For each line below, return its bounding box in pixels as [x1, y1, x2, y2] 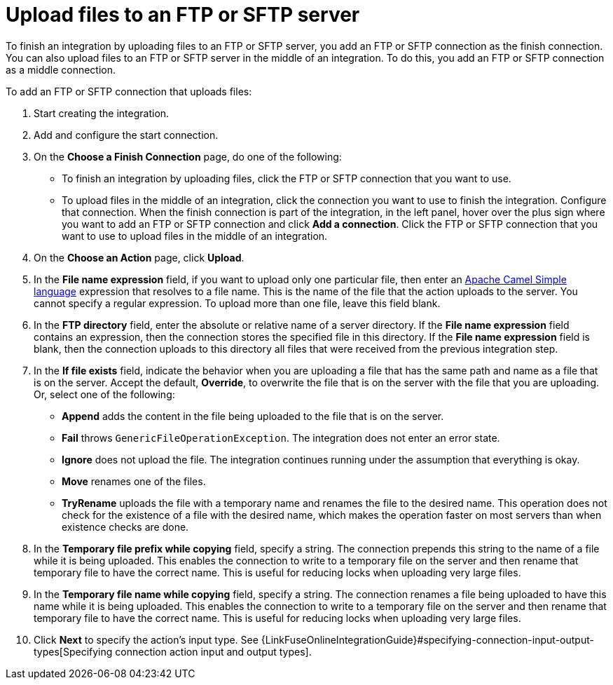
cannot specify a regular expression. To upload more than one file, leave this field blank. [34, 297, 441, 309]
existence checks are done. [62, 520, 189, 533]
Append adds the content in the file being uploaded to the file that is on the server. [62, 409, 444, 422]
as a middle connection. [6, 63, 116, 76]
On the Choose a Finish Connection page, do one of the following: [34, 150, 342, 163]
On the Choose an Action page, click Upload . [34, 251, 244, 264]
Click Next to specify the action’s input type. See [34, 633, 259, 646]
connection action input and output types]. [115, 645, 312, 658]
